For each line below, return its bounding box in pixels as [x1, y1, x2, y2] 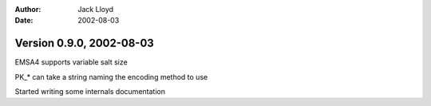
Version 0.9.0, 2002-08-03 [14, 37, 155, 50]
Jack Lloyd [77, 5, 114, 14]
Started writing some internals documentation [14, 87, 165, 96]
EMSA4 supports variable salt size [14, 57, 128, 67]
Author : [14, 5, 42, 14]
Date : [14, 16, 34, 26]
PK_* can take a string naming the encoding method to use [14, 72, 208, 81]
